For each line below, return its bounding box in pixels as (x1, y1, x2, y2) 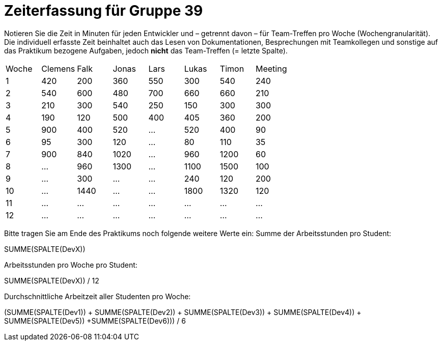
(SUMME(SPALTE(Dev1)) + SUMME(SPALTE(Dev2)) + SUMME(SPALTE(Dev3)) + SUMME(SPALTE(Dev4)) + (4, 307, 362, 317)
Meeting (255, 63, 287, 74)
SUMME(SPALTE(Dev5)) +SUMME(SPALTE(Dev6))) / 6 (4, 316, 186, 325)
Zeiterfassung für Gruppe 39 (4, 2, 203, 19)
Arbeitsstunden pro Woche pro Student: (4, 260, 137, 269)
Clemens (41, 63, 75, 74)
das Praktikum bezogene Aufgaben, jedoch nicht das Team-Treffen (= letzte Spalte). (4, 46, 288, 55)
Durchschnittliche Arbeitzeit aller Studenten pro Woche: (4, 292, 191, 301)
